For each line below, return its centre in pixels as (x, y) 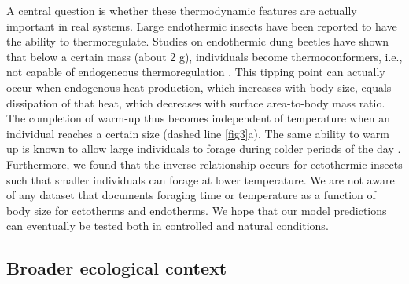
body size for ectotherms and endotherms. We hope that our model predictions (197, 210)
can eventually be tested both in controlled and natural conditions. (168, 226)
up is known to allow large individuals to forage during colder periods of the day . (204, 149)
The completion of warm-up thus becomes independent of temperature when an (198, 118)
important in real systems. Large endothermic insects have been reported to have (202, 25)
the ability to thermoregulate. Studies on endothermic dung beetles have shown (198, 41)
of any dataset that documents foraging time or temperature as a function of (191, 195)
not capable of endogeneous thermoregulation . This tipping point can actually (196, 72)
